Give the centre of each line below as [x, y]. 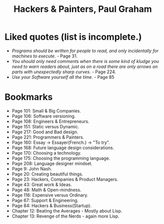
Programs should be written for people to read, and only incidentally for [85, 51]
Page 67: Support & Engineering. [45, 200]
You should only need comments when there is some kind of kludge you [85, 61]
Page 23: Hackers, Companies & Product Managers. [65, 179]
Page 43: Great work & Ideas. [42, 184]
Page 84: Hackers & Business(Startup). [52, 205]
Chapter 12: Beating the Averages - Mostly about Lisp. [67, 211]
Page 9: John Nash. [32, 168]
